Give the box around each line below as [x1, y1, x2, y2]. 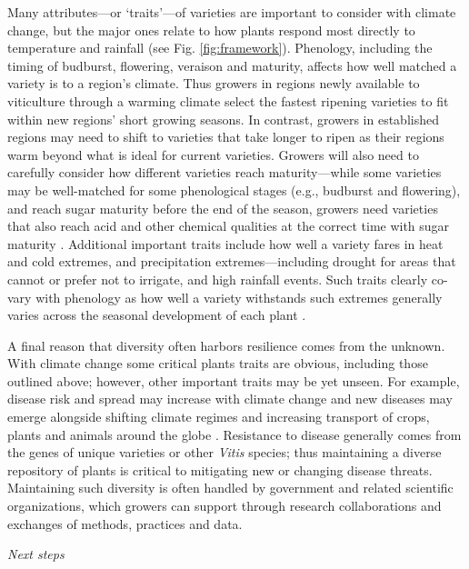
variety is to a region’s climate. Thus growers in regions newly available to [7, 74, 420, 93]
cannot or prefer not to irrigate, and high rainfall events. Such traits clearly [7, 269, 428, 288]
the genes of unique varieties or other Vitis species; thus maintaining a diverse [7, 443, 442, 462]
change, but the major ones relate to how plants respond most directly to [7, 20, 415, 39]
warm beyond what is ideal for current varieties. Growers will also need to [7, 145, 419, 164]
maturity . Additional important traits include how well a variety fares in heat [7, 234, 444, 253]
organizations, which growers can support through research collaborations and [7, 496, 442, 515]
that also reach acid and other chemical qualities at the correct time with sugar [7, 216, 450, 235]
